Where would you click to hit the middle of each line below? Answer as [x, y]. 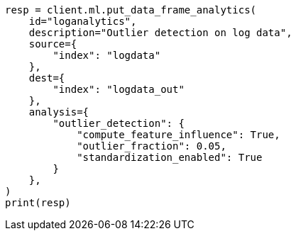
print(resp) [38, 203]
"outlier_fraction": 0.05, [152, 146]
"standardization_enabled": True [170, 157]
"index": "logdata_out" [119, 89]
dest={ [47, 78]
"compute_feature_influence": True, [179, 135]
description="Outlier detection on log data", [160, 33]
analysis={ [59, 112]
